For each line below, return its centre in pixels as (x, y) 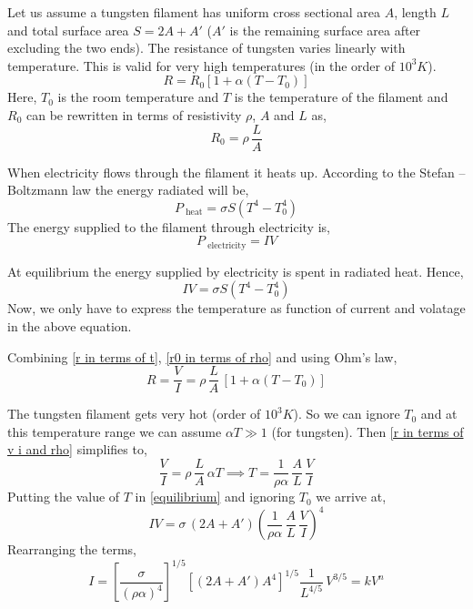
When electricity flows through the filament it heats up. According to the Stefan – (236, 172)
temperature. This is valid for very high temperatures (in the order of (201, 65)
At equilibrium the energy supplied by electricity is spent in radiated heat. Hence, (236, 271)
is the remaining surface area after (325, 30)
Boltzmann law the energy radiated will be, (128, 190)
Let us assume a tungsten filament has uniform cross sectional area (194, 12)
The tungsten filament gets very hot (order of (134, 414)
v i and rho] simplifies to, (77, 449)
